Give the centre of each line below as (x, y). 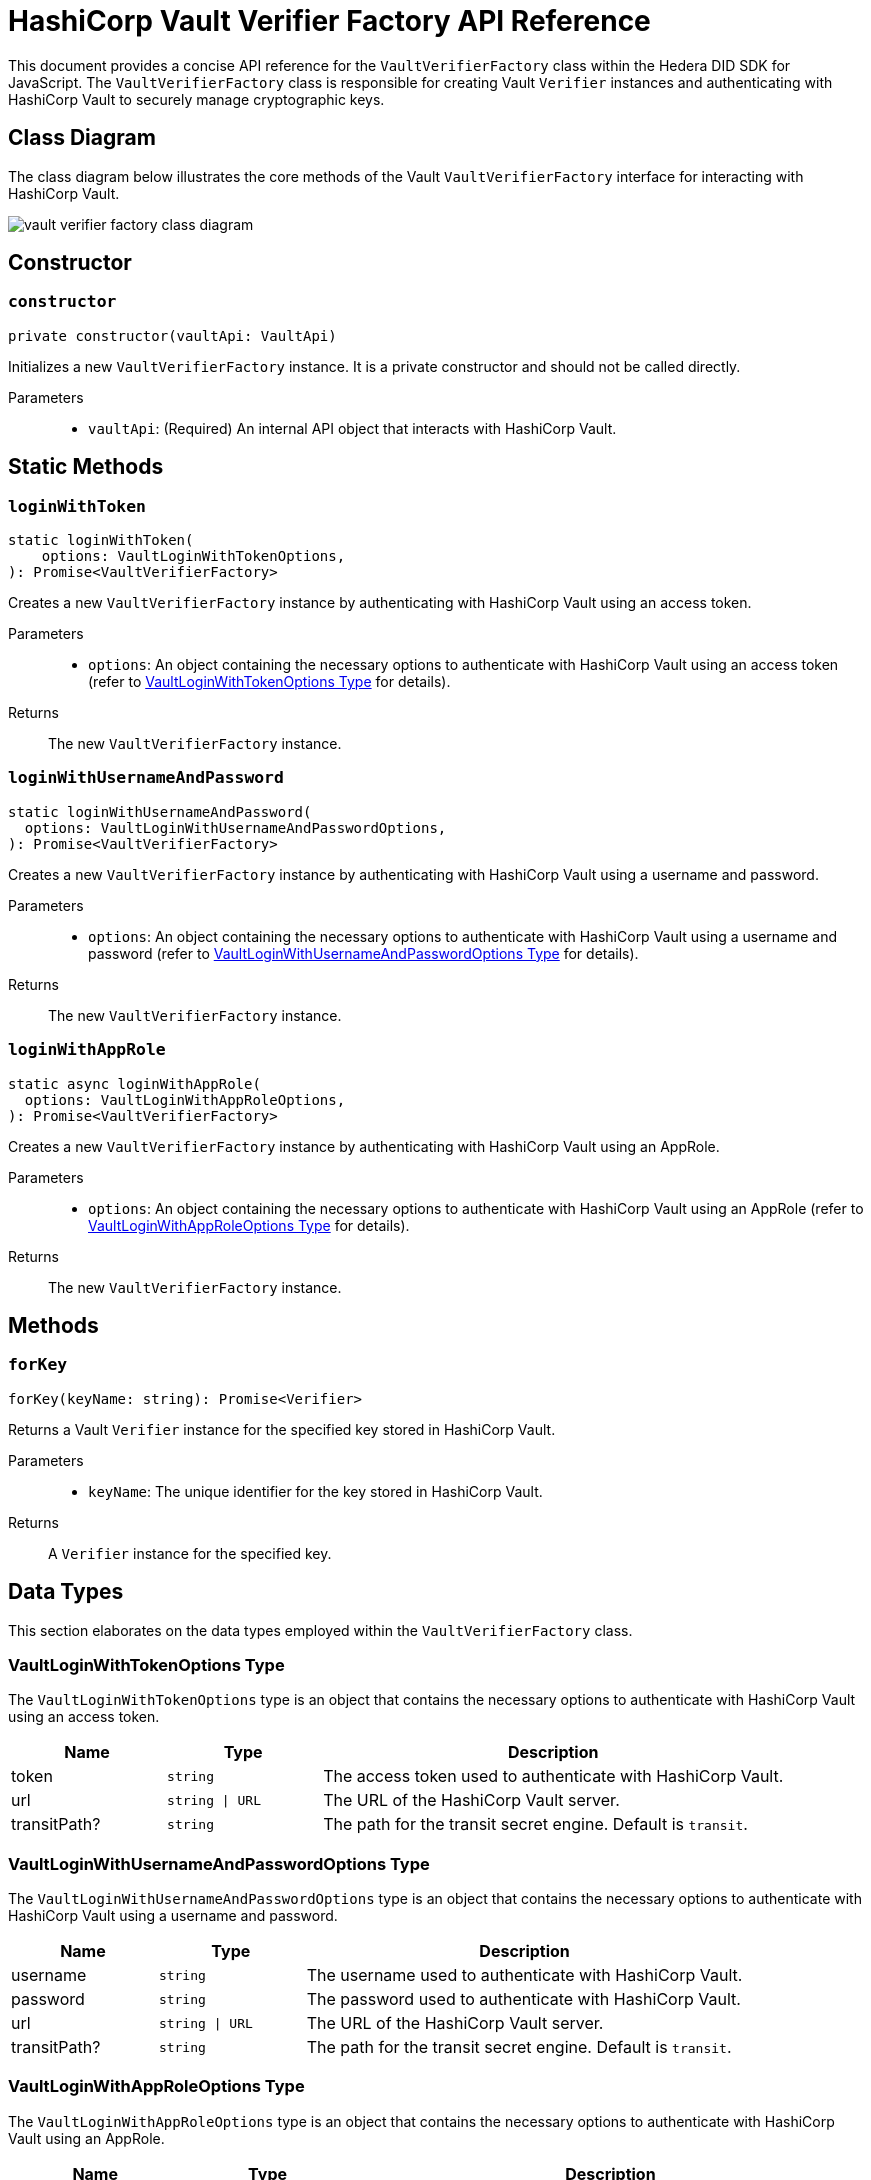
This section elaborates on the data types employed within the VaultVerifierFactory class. (320, 1630)
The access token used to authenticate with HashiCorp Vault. (553, 1776)
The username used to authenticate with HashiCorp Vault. (524, 1975)
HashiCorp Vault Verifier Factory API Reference (329, 21)
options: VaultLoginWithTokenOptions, (193, 556)
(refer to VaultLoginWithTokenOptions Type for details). (269, 682)
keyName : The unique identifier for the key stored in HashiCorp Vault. (315, 1491)
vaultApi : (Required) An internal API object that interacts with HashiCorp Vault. (352, 428)
